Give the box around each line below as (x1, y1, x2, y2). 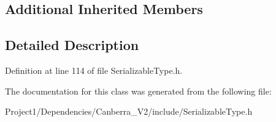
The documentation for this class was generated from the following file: (5, 84, 272, 97)
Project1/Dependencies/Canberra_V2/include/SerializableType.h (5, 105, 253, 118)
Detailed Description (5, 35, 139, 54)
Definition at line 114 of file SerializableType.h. (5, 63, 183, 76)
